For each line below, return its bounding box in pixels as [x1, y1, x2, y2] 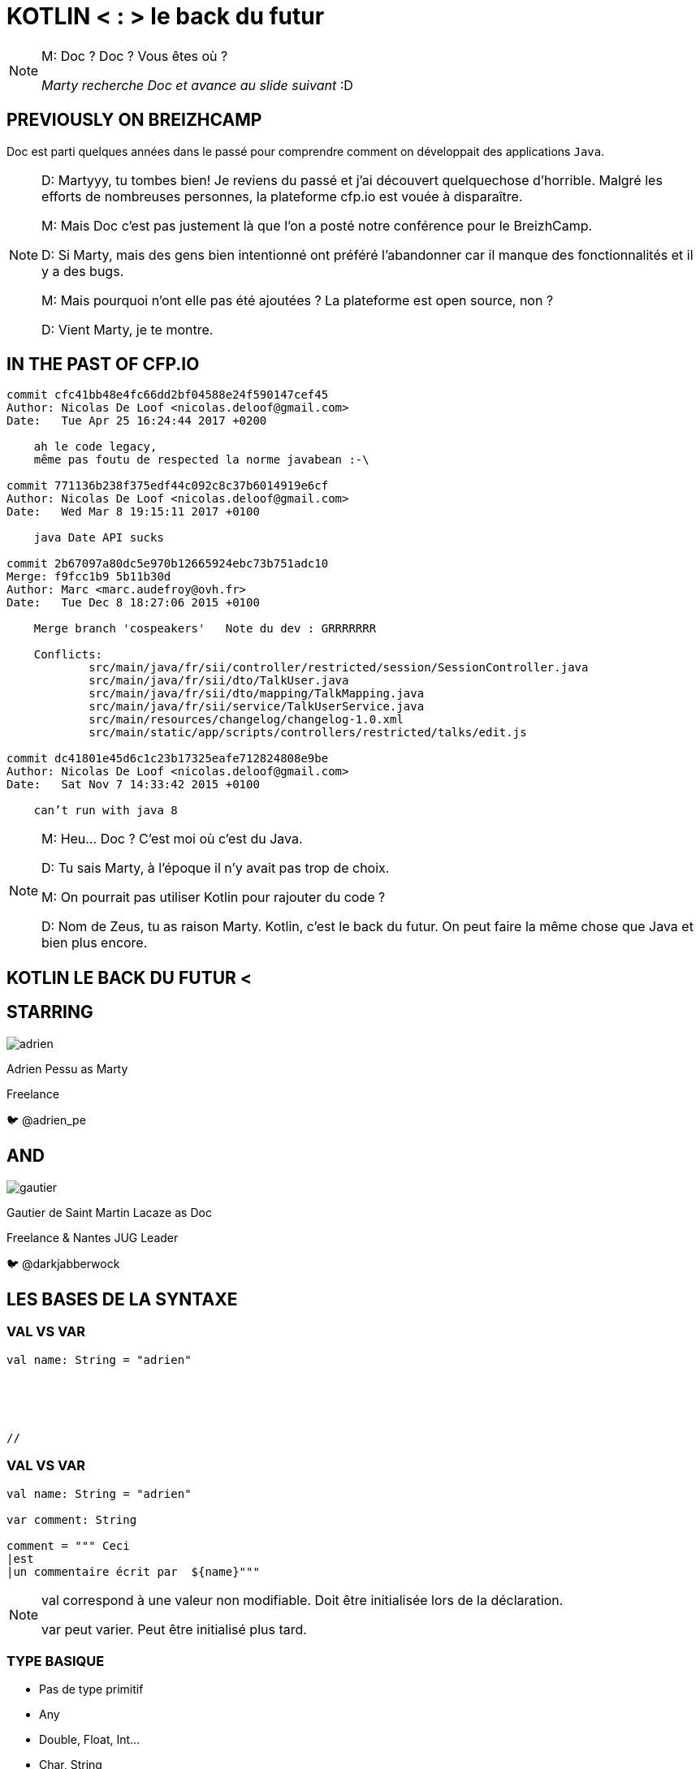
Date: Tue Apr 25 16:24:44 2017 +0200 [6, 414, 267, 428]
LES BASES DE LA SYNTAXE [6, 1288, 238, 1309]
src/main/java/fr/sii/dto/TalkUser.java [89, 674, 349, 688]
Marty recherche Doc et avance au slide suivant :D [41, 76, 353, 93]
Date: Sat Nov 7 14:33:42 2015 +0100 [6, 778, 260, 792]
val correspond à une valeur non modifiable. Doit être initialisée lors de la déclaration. [41, 1591, 564, 1608]
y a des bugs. [41, 262, 124, 279]
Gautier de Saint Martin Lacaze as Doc [6, 1205, 212, 1219]
